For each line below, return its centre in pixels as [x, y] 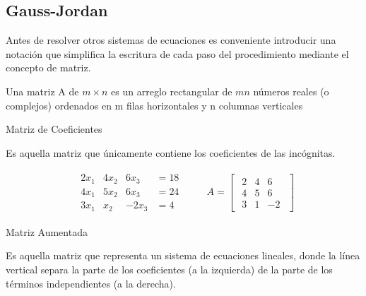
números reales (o [291, 91]
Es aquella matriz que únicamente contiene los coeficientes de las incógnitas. [171, 152]
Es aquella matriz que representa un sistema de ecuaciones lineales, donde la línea [183, 255]
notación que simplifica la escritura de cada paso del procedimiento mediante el [177, 53]
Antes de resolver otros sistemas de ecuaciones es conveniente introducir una [171, 40]
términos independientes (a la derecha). [91, 283]
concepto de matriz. [48, 67]
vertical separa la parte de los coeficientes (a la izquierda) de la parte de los [169, 270]
